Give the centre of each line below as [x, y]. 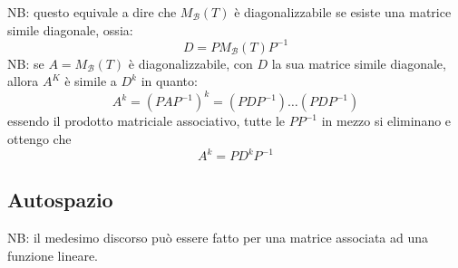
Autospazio [60, 200]
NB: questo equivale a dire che [92, 12]
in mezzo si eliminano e [386, 121]
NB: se [26, 63]
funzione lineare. [53, 255]
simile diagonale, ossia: [70, 29]
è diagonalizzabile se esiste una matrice [343, 12]
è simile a [91, 81]
